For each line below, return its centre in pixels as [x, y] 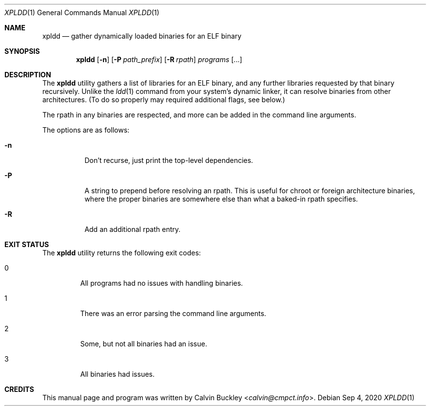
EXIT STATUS [27, 244]
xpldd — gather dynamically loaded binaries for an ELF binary [142, 36]
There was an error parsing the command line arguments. [173, 313]
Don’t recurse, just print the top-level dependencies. [169, 160]
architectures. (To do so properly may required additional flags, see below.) [164, 100]
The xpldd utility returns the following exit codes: [122, 253]
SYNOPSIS [22, 51]
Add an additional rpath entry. [133, 229]
